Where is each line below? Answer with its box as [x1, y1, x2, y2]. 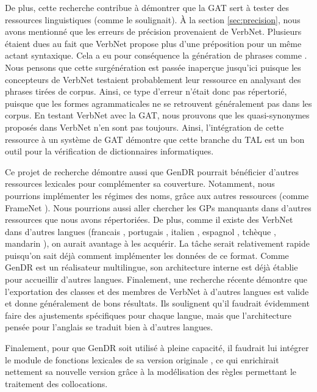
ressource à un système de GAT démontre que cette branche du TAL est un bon [5, 132, 305, 145]
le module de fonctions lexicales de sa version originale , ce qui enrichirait [5, 353, 279, 366]
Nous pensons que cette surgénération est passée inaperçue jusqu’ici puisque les [5, 60, 301, 73]
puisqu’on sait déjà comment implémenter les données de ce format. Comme [5, 249, 289, 261]
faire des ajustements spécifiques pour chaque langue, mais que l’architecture [5, 308, 291, 321]
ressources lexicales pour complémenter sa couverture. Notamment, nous [5, 177, 275, 190]
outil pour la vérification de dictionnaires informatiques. [5, 145, 214, 158]
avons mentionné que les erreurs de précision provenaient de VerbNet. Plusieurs [5, 25, 302, 38]
